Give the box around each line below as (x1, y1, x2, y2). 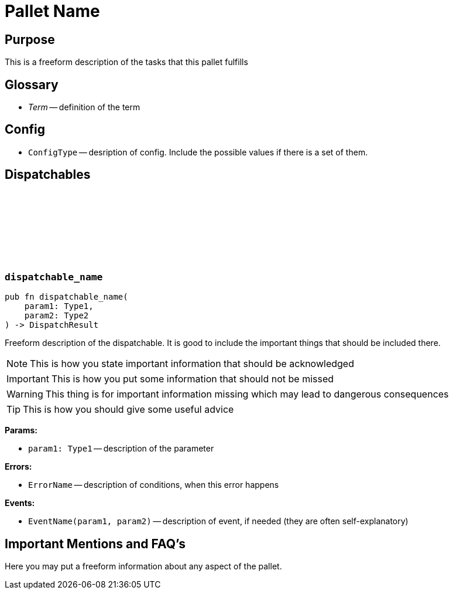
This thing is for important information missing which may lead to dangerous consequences (45, 388, 449, 400)
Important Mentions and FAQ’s (5, 536, 186, 551)
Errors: (5, 461, 32, 472)
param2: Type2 (24, 311, 89, 321)
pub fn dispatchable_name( (5, 292, 128, 302)
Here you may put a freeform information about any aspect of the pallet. (5, 561, 282, 571)
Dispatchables (5, 167, 91, 182)
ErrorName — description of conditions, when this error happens (28, 480, 279, 490)
